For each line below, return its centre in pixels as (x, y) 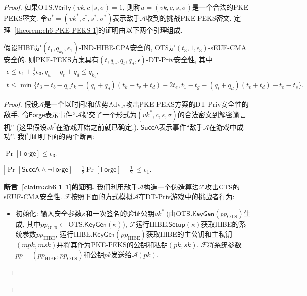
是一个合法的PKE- (221, 7)
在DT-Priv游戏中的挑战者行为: (187, 196)
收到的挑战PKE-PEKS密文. (189, 17)
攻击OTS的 (222, 187)
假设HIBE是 (23, 47)
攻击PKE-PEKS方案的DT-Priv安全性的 (187, 103)
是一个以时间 (65, 103)
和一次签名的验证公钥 (120, 213)
